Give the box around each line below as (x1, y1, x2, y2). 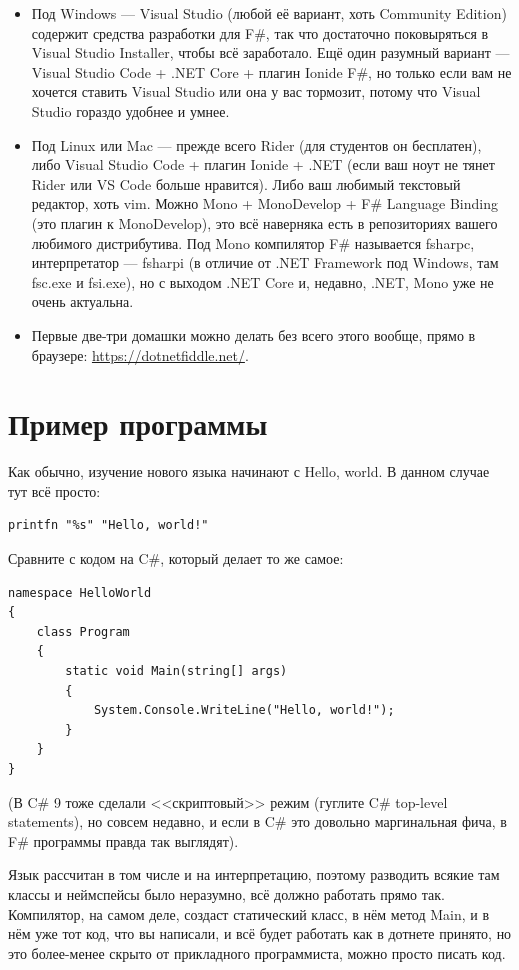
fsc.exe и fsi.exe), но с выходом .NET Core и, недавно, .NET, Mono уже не (31, 271, 494, 292)
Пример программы (8, 403, 268, 444)
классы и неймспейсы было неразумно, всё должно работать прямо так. (8, 883, 445, 904)
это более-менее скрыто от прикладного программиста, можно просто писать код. (8, 942, 506, 963)
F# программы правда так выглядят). (8, 830, 239, 851)
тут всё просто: (8, 480, 101, 501)
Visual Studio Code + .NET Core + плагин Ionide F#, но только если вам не (31, 61, 512, 82)
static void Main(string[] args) (65, 663, 288, 678)
